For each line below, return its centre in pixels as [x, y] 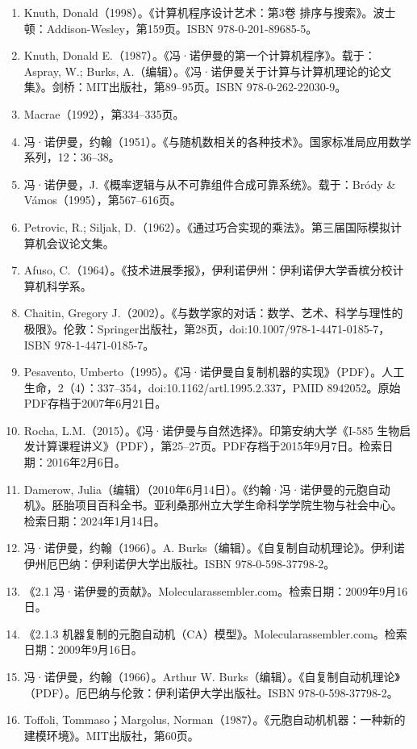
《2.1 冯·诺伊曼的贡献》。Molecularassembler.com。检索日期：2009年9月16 [216, 590]
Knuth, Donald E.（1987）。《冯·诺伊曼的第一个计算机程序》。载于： [200, 55]
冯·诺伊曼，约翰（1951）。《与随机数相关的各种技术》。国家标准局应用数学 [217, 141]
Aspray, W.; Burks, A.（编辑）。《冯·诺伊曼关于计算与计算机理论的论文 [208, 71]
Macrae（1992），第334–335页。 [104, 113]
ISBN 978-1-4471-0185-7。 [89, 344]
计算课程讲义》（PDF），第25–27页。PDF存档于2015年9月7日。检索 [208, 446]
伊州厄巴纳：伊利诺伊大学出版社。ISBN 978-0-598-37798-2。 [179, 564]
